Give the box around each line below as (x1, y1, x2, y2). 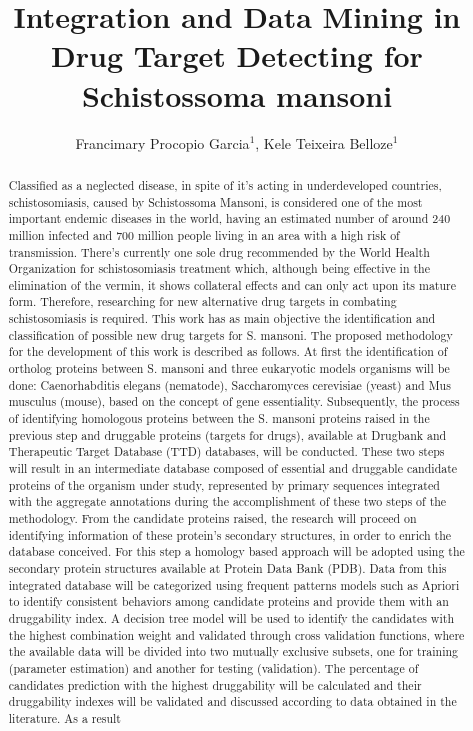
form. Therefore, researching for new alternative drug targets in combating (8, 293, 397, 310)
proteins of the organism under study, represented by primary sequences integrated (8, 476, 440, 493)
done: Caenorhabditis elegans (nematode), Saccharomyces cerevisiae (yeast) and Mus (8, 376, 451, 393)
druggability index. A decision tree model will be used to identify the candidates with (8, 609, 454, 626)
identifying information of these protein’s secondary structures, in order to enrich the (8, 526, 452, 543)
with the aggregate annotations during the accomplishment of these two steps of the (8, 493, 447, 510)
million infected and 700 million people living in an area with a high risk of (8, 226, 400, 243)
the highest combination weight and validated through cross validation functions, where (8, 626, 465, 643)
